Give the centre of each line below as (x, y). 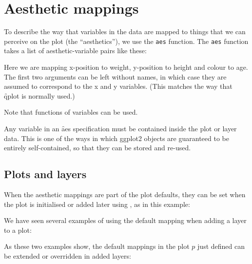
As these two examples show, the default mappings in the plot (97, 246)
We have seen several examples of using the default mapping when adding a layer (125, 220)
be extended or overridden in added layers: (68, 255)
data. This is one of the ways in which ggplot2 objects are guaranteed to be (116, 138)
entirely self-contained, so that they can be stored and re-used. (97, 148)
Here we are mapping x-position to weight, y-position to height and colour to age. (126, 67)
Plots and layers (45, 174)
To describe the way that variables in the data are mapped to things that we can (125, 31)
